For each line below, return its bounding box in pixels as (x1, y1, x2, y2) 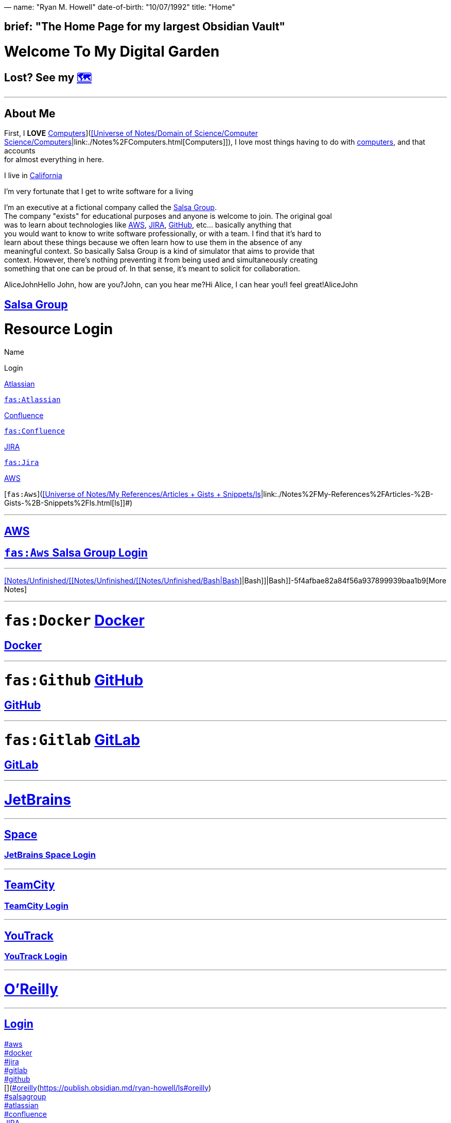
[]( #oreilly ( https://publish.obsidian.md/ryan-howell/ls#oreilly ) (4, 1083, 212, 1092)
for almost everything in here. (4, 155, 104, 164)
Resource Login (4, 320, 113, 338)
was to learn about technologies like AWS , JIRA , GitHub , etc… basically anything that (4, 220, 292, 230)
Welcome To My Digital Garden (4, 43, 220, 61)
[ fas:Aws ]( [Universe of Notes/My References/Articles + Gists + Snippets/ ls (4, 490, 261, 499)
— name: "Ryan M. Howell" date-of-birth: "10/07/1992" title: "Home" (4, 3, 235, 11)
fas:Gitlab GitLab (4, 731, 140, 749)
